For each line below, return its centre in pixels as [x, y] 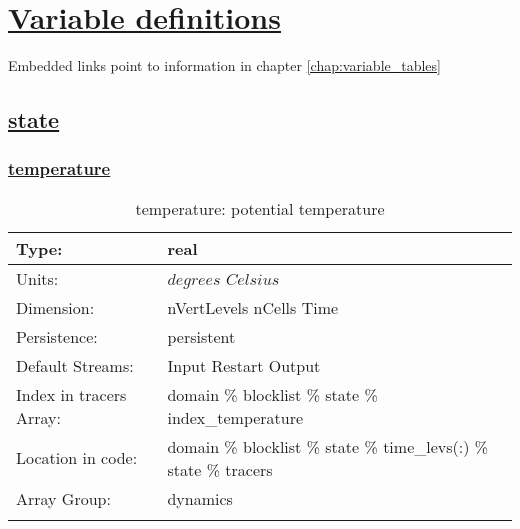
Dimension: [55, 307]
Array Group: [63, 498]
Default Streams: [75, 365]
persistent [201, 336]
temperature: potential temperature [260, 208]
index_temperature [235, 417]
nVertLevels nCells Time [253, 307]
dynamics [200, 498]
